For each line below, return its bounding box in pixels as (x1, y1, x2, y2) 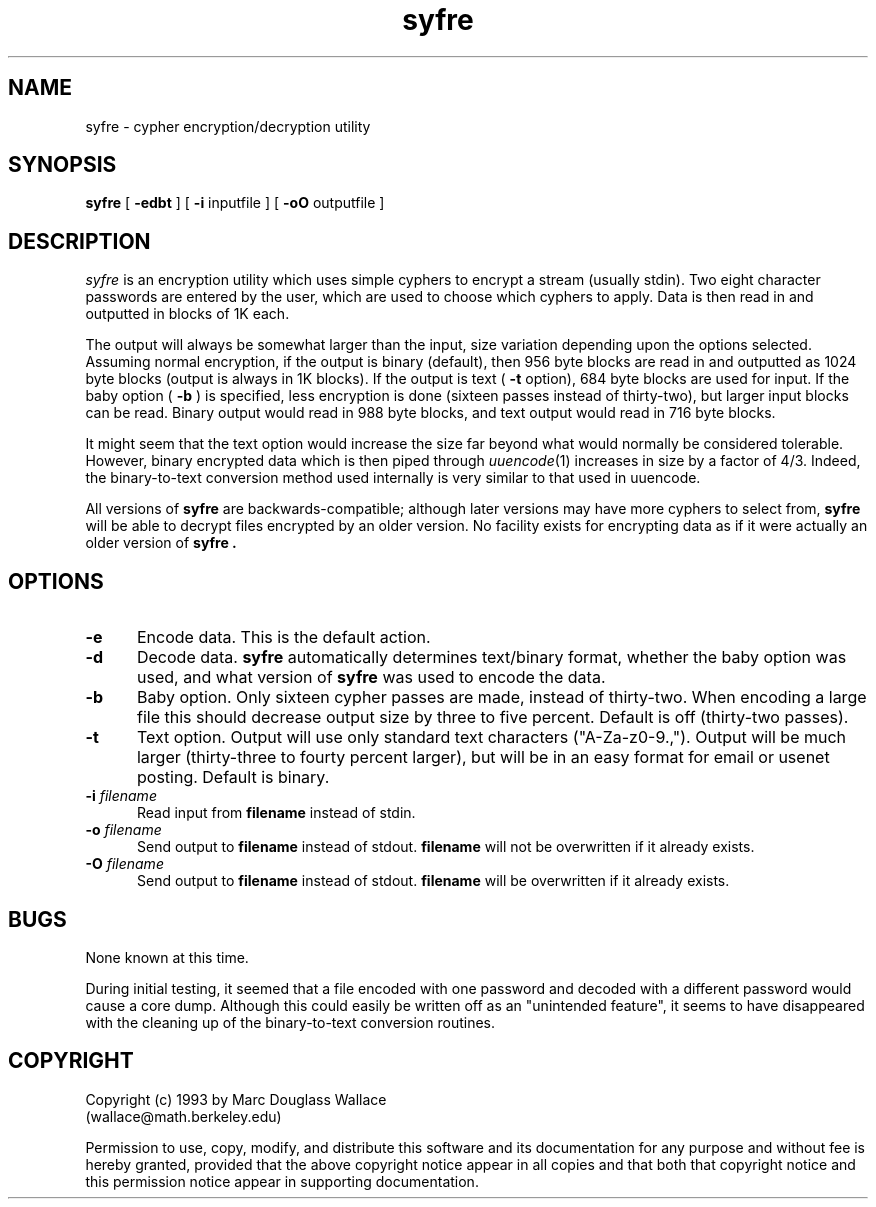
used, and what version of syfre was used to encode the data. (136, 667, 606, 688)
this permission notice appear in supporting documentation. (85, 1172, 479, 1190)
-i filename (85, 787, 157, 805)
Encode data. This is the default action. (136, 627, 431, 648)
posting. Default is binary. (136, 767, 330, 788)
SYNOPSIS (8, 152, 117, 178)
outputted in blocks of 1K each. (85, 305, 290, 323)
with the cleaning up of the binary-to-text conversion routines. (85, 1013, 496, 1031)
